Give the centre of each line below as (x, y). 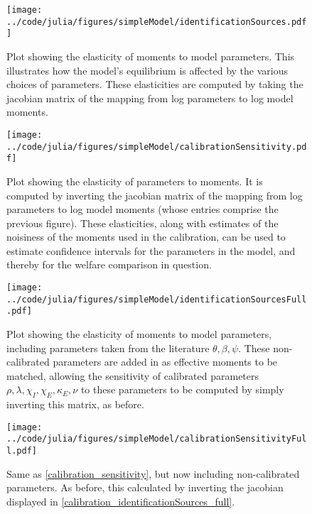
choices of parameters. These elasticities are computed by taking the (155, 84)
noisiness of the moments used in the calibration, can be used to (146, 237)
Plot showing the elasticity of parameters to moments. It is (135, 181)
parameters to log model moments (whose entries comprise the (142, 209)
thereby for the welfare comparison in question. (109, 264)
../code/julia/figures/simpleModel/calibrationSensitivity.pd (157, 147)
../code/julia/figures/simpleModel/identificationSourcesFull (157, 299)
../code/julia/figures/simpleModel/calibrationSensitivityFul (157, 439)
